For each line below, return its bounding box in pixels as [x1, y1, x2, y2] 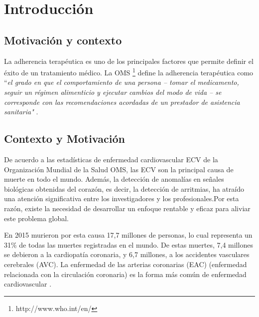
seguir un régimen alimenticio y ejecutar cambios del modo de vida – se [4, 87, 222, 97]
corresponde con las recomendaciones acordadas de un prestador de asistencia [4, 96, 240, 107]
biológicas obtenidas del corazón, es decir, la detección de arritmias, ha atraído [4, 183, 244, 194]
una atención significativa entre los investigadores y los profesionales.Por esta [4, 193, 239, 204]
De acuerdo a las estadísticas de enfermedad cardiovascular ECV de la [4, 154, 218, 164]
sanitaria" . [4, 106, 38, 117]
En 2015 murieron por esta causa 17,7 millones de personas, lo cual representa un [4, 230, 253, 240]
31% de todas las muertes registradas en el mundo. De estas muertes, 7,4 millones [4, 239, 253, 250]
